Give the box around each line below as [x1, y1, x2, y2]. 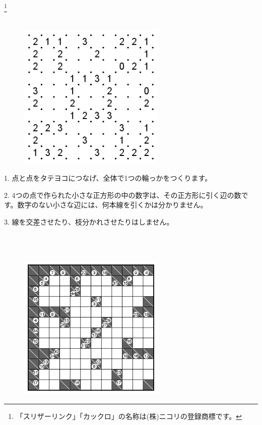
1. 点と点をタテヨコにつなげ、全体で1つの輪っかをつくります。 [4, 173, 212, 183]
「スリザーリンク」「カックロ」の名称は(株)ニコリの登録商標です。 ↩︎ [16, 410, 242, 421]
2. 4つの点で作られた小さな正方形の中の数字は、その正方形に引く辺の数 [4, 189, 241, 200]
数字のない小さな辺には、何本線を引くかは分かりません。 [17, 199, 208, 210]
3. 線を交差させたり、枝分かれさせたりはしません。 [4, 216, 174, 227]
